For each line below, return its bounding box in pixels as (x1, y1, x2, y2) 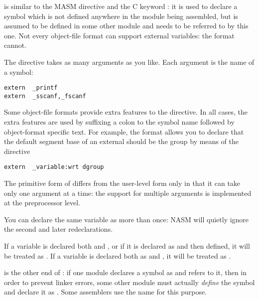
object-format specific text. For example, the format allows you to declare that (4, 126, 244, 137)
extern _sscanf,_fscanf (4, 92, 86, 100)
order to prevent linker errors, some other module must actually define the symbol (4, 277, 255, 287)
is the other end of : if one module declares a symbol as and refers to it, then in (4, 267, 247, 278)
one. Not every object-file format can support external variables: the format (4, 30, 235, 40)
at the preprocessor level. (4, 197, 81, 208)
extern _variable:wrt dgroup (4, 163, 104, 171)
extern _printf (4, 84, 58, 92)
